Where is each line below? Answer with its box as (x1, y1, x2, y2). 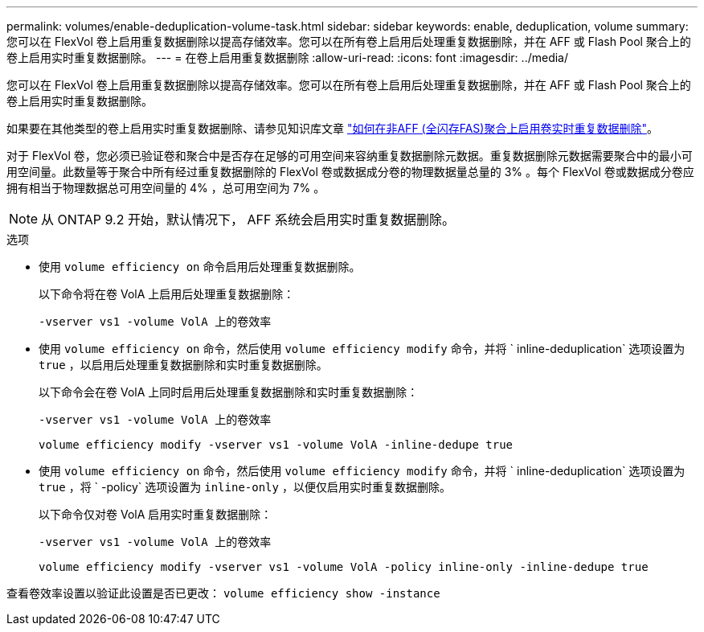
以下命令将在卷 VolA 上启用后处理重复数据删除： (39, 287, 295, 301)
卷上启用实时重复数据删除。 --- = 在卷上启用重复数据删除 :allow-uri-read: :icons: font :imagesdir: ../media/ (6, 51, 569, 64)
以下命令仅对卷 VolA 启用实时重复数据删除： (39, 507, 272, 521)
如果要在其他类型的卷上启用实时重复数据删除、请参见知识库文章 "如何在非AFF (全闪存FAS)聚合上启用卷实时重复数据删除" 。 (6, 121, 658, 135)
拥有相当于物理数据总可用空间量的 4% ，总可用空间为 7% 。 (6, 181, 325, 195)
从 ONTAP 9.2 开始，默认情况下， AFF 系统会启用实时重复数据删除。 (41, 211, 455, 228)
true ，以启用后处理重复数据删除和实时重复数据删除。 (39, 358, 328, 371)
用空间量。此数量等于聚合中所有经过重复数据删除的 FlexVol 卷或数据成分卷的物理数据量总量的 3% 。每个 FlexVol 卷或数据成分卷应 (6, 165, 694, 179)
